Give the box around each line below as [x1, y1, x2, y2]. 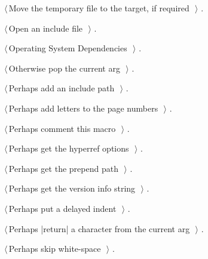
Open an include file [8, 21, 83, 34]
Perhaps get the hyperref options [8, 142, 129, 155]
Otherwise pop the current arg [8, 61, 120, 74]
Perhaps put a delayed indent [8, 202, 117, 214]
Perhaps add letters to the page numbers [8, 101, 158, 114]
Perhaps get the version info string [8, 182, 136, 195]
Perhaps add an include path [8, 82, 115, 94]
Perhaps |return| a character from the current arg [8, 222, 190, 235]
